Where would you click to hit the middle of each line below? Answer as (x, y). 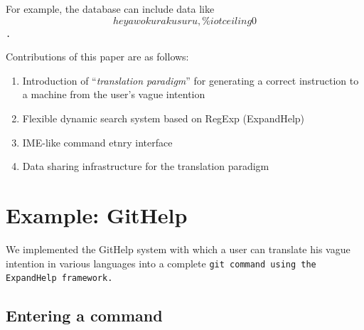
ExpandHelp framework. (59, 278)
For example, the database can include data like (110, 9)
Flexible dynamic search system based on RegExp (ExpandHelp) (164, 118)
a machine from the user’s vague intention (114, 94)
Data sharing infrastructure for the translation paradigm (146, 166)
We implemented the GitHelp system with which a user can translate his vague (178, 249)
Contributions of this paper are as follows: (97, 57)
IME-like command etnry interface (97, 142)
